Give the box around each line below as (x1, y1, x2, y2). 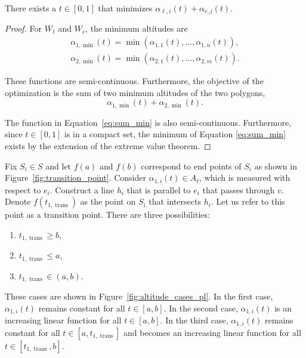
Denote (5, 195, 31, 208)
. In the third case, (160, 314, 228, 326)
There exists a (5, 2, 57, 14)
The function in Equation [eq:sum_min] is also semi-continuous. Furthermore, (5, 116, 292, 128)
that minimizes (98, 2, 153, 14)
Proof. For (5, 22, 42, 35)
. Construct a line (50, 183, 115, 196)
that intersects (149, 195, 201, 208)
